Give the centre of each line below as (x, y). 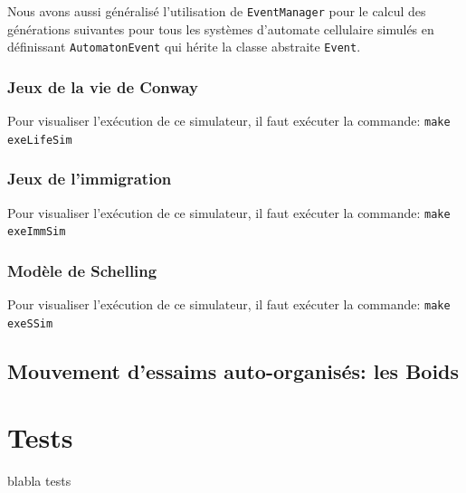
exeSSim (30, 323)
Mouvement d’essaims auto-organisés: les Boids (233, 370)
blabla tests (39, 481)
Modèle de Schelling (82, 270)
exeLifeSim (40, 140)
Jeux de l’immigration (90, 179)
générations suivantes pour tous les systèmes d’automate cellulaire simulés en (221, 28)
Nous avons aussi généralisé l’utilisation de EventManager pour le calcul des (217, 11)
